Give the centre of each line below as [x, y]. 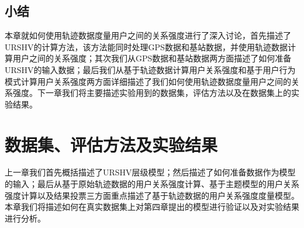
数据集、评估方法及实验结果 [111, 144]
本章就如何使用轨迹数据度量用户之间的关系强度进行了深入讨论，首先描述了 [148, 35]
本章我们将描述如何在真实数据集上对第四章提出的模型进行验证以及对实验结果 [152, 207]
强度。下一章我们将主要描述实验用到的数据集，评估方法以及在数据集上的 [152, 93]
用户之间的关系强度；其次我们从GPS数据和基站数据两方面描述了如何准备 [152, 58]
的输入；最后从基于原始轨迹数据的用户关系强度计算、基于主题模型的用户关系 [152, 184]
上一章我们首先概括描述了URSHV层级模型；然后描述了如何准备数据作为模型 [150, 172]
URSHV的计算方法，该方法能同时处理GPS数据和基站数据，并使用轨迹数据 [146, 46]
